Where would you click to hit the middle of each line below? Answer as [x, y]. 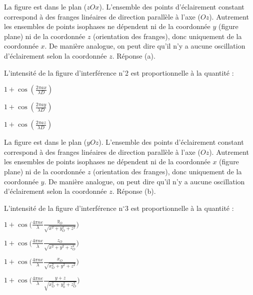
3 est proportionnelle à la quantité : [179, 208]
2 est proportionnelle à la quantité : [179, 72]
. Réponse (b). [134, 191]
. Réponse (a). [134, 55]
